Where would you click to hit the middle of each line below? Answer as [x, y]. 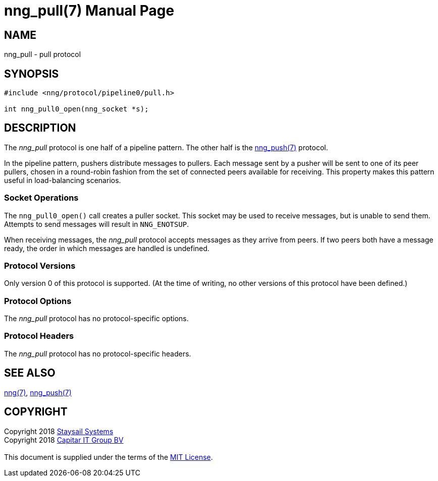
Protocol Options [38, 301]
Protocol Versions [40, 265]
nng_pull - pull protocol [43, 54]
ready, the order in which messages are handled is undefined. [107, 248]
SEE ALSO [30, 373]
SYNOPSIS [32, 74]
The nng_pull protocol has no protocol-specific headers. [98, 353]
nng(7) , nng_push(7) [38, 392]
